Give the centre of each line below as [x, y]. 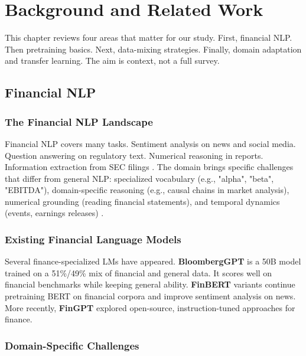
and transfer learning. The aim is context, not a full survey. [112, 61]
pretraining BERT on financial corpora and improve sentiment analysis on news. [150, 296]
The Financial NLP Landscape [79, 121]
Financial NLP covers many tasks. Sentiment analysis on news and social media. [150, 143]
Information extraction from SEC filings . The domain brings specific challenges [149, 167]
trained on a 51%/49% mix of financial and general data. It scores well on [139, 272]
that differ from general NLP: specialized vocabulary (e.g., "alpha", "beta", [139, 178]
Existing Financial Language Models [93, 239]
